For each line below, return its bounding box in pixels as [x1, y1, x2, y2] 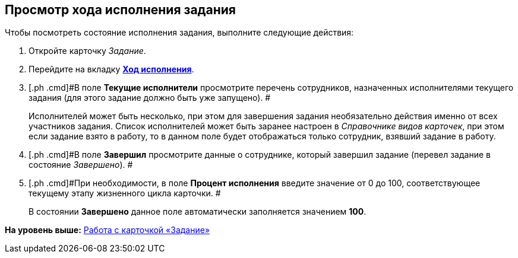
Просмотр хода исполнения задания [5, 2, 236, 17]
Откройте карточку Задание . [29, 46, 146, 56]
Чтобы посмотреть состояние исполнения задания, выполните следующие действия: [5, 27, 354, 38]
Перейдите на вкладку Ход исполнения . [29, 64, 194, 75]
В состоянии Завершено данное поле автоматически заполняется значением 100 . [29, 206, 367, 217]
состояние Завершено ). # [29, 160, 133, 170]
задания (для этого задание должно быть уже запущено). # [29, 93, 271, 103]
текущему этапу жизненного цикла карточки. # [29, 188, 221, 199]
